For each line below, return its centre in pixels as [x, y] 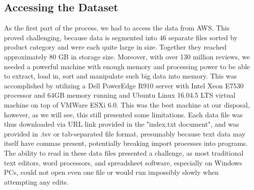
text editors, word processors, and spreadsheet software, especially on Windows [123, 162]
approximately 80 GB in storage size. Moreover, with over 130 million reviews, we [127, 56]
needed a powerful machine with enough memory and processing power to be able [127, 66]
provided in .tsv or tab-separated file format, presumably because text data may [125, 133]
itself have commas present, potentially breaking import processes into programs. [126, 143]
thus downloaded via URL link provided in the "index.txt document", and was [122, 124]
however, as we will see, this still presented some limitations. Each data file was [124, 114]
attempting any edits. [36, 181]
